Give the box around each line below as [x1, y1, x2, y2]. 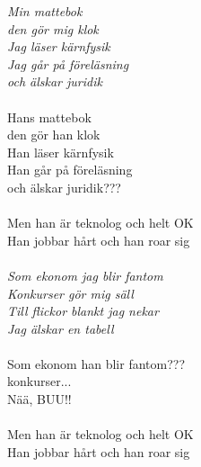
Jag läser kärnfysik [7, 37, 110, 56]
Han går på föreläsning [7, 160, 133, 179]
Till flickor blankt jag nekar [7, 301, 159, 320]
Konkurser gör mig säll [7, 283, 134, 302]
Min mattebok [7, 2, 83, 20]
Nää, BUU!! [7, 390, 72, 409]
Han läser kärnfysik [7, 142, 114, 161]
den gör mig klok [7, 19, 99, 38]
